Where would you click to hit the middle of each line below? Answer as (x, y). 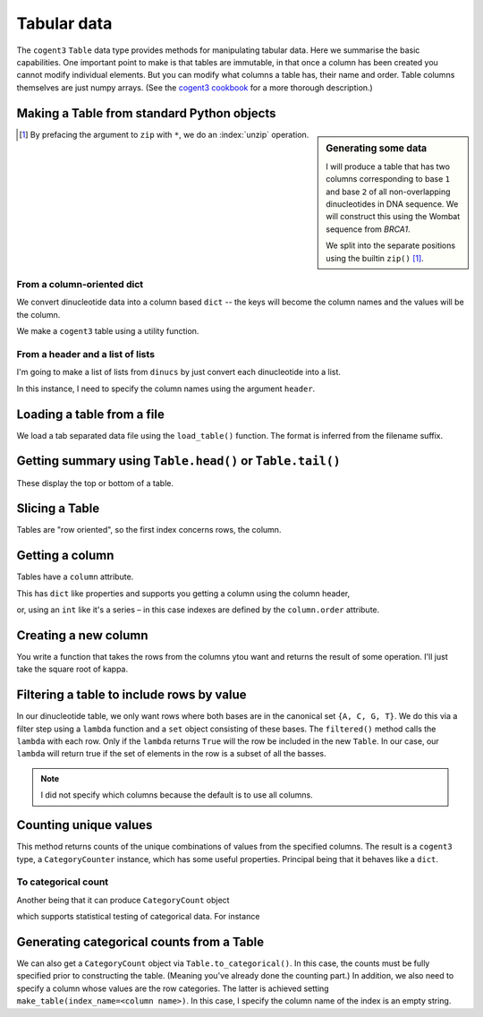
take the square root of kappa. (72, 669)
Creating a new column (82, 635)
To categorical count (63, 882)
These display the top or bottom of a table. (95, 483)
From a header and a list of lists (86, 354)
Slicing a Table (58, 509)
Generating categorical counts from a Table (140, 941)
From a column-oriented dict (80, 285)
